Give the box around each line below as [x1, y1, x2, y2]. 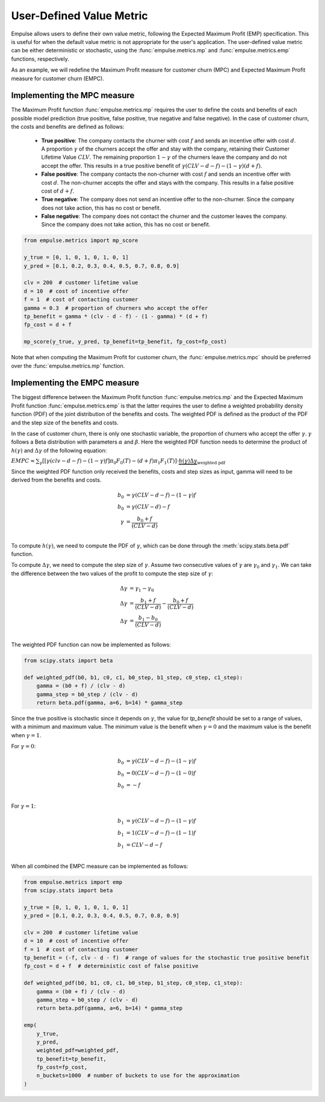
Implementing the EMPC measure [11, 378, 140, 388]
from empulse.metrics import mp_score [23, 237, 138, 244]
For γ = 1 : [11, 802, 36, 809]
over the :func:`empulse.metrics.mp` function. [11, 362, 125, 370]
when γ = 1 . [11, 731, 42, 738]
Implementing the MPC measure [11, 90, 135, 101]
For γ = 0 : [11, 743, 36, 750]
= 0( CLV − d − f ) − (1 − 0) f [126, 769, 196, 776]
